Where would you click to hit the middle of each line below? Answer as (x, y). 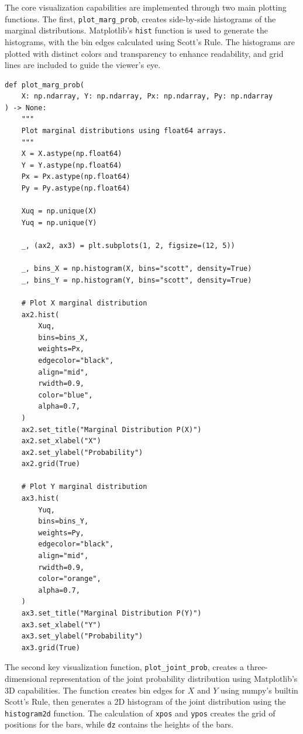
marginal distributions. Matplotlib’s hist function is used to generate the (136, 30)
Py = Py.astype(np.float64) (76, 188)
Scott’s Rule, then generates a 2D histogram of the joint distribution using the (145, 701)
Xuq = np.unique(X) (59, 211)
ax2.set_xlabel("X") (61, 441)
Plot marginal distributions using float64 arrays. (124, 131)
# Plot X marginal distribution (84, 303)
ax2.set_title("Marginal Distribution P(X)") (111, 429)
